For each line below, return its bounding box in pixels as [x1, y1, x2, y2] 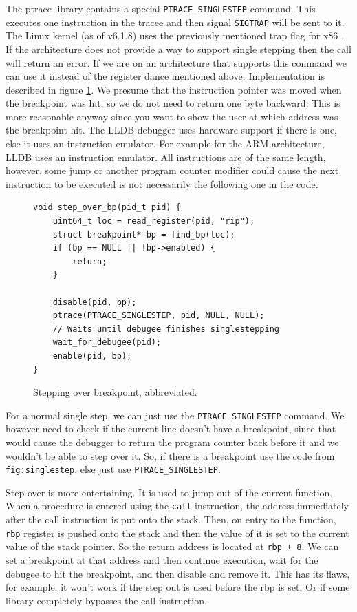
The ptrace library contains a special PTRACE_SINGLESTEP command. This [6, 1, 316, 15]
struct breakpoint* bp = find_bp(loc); [52, 229, 235, 240]
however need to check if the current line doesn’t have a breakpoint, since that [6, 421, 336, 436]
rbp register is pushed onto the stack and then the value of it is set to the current [6, 525, 349, 540]
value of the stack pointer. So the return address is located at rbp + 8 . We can [6, 539, 339, 553]
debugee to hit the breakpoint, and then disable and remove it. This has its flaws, [6, 566, 350, 580]
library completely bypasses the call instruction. [6, 593, 207, 607]
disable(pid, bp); [52, 297, 137, 307]
